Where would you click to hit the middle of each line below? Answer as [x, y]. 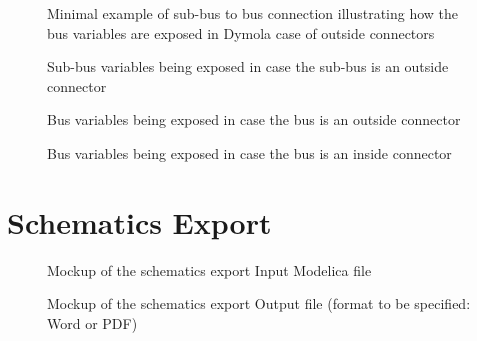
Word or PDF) [92, 322]
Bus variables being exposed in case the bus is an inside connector [249, 152]
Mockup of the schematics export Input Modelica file [209, 269]
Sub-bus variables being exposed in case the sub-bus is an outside [248, 66]
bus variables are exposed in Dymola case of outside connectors [241, 32]
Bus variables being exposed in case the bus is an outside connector [254, 119]
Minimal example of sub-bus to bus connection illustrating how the [253, 13]
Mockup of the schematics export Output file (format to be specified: [259, 303]
